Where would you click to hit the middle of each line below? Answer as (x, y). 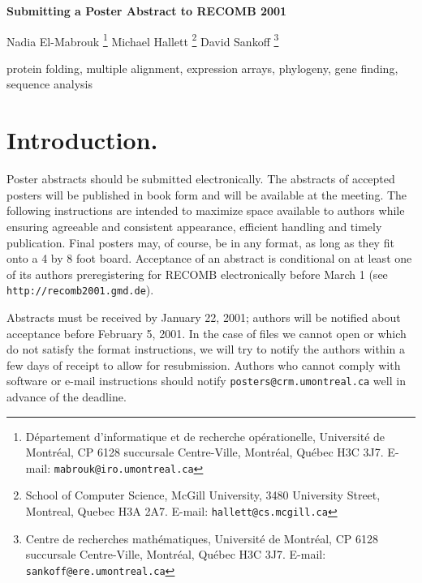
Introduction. (82, 140)
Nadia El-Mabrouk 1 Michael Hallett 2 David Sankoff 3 (143, 40)
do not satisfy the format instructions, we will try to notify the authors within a (206, 349)
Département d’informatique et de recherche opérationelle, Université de (205, 436)
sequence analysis (50, 84)
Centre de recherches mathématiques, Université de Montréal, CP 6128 (202, 538)
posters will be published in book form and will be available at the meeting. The (207, 194)
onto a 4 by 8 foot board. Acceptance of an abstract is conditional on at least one (209, 258)
